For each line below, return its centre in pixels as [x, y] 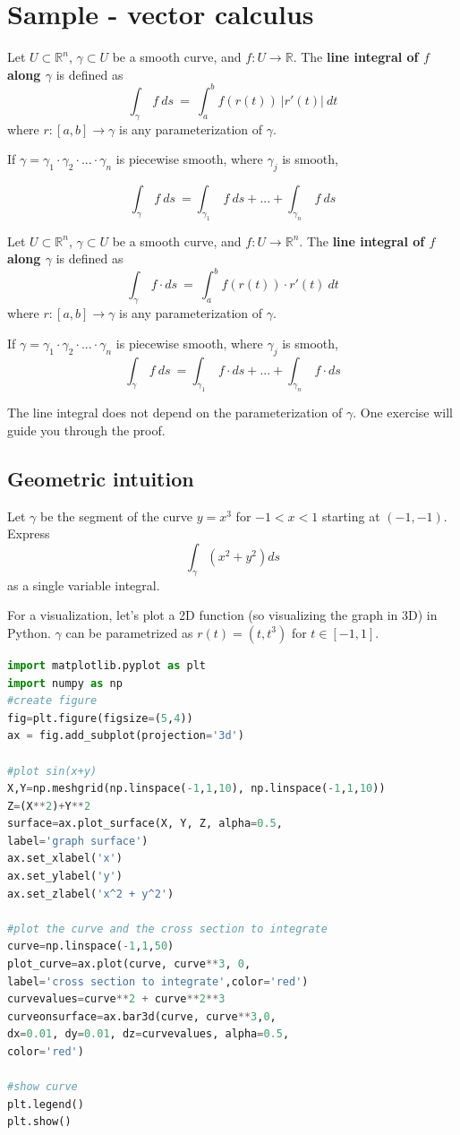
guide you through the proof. [86, 430]
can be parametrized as [129, 632]
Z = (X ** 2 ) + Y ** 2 [49, 806]
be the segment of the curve [117, 516]
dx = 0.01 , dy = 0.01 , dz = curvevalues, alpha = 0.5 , [149, 1034]
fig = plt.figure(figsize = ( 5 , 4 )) [100, 718]
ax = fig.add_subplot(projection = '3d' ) [126, 736]
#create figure [52, 701]
